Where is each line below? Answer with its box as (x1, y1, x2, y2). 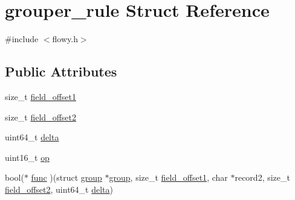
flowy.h (52, 33, 78, 45)
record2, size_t (235, 171, 290, 184)
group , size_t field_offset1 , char (109, 171, 228, 184)
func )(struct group (31, 171, 102, 184)
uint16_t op (5, 151, 50, 163)
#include (5, 33, 39, 45)
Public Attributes (5, 62, 117, 81)
